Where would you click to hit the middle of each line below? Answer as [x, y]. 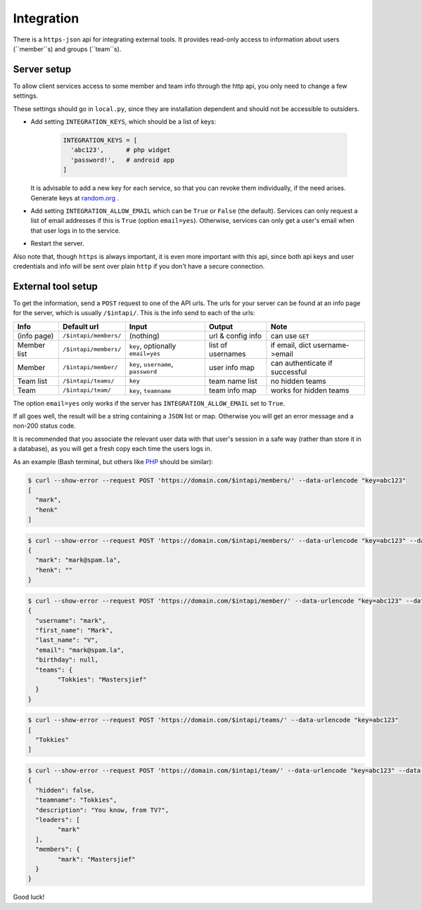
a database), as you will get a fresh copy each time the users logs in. [113, 449]
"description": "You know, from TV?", [102, 810]
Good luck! [29, 897]
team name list [233, 381]
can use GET [290, 335]
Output [221, 326]
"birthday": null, [67, 660]
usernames [227, 354]
